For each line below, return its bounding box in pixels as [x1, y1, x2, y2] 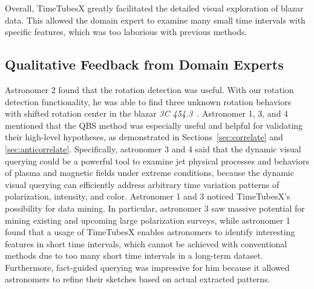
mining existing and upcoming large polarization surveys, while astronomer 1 [5, 213, 290, 226]
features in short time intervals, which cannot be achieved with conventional [5, 237, 287, 250]
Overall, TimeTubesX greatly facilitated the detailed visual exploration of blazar [5, 2, 304, 14]
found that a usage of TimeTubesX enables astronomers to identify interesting [5, 226, 295, 238]
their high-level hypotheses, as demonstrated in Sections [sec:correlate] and [5, 131, 283, 143]
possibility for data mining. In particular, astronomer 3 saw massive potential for [5, 201, 305, 214]
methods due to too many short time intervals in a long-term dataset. [5, 249, 263, 262]
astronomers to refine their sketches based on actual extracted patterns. [5, 273, 270, 285]
